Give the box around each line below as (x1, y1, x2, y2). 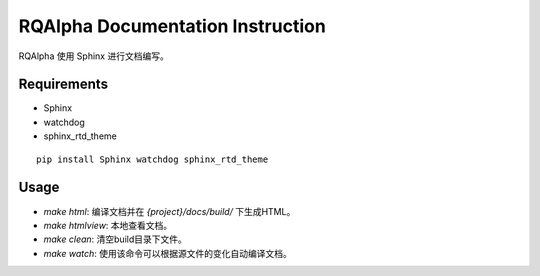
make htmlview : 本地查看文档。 (43, 219, 173, 231)
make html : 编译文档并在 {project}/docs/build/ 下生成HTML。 (43, 205, 296, 217)
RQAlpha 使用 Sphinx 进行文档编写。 (18, 50, 169, 62)
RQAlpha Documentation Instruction (18, 15, 327, 37)
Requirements (18, 76, 109, 93)
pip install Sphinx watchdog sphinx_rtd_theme (36, 153, 269, 165)
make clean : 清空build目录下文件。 (43, 233, 187, 245)
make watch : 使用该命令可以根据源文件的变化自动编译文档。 (43, 247, 292, 259)
